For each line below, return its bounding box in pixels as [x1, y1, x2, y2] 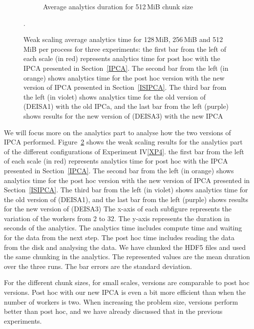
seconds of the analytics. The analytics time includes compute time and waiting [4, 223, 242, 233]
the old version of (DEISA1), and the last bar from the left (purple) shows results [4, 194, 249, 204]
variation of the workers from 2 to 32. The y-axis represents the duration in [4, 213, 230, 223]
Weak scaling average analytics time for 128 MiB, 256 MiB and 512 [23, 34, 223, 44]
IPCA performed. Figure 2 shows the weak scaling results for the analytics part [4, 137, 243, 147]
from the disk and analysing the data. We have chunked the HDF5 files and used [4, 242, 246, 252]
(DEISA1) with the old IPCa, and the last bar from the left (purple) [23, 101, 229, 111]
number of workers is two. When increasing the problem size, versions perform [4, 296, 238, 307]
